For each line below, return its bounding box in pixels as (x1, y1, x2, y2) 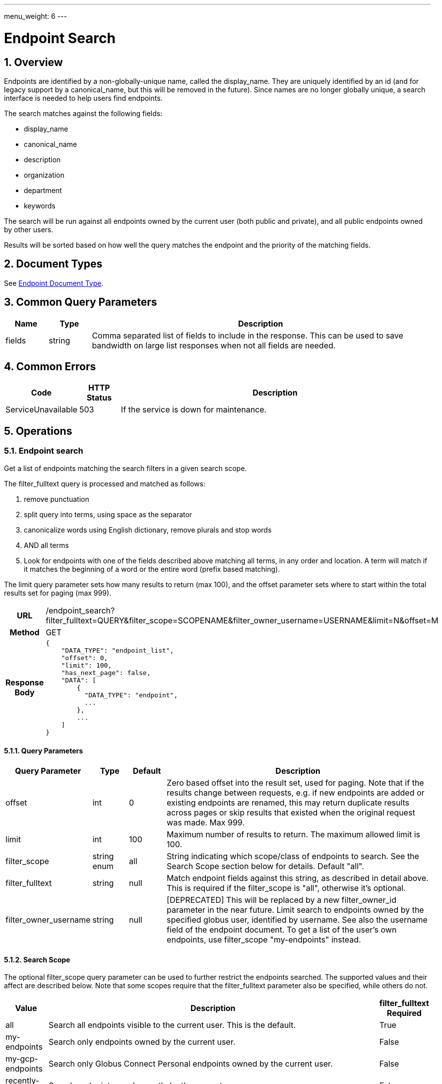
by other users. (4, 225, 54, 234)
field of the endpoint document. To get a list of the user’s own (167, 924, 397, 935)
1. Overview (4, 56, 63, 68)
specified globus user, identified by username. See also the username (167, 914, 428, 925)
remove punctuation (24, 494, 89, 503)
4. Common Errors (4, 360, 96, 373)
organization (24, 170, 64, 179)
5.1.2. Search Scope (4, 955, 70, 964)
